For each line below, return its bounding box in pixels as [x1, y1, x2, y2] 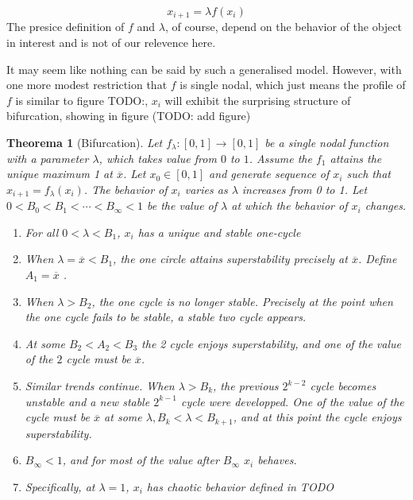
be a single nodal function [264, 134, 389, 151]
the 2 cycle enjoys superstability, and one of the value [141, 335, 402, 351]
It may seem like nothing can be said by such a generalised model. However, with [6, 60, 402, 77]
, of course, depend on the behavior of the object [164, 18, 402, 35]
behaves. [257, 452, 297, 468]
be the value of [147, 197, 218, 214]
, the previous [213, 378, 279, 393]
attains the [330, 149, 382, 166]
